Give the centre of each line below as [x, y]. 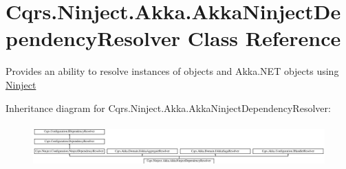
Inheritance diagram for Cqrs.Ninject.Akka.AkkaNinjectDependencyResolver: [168, 108]
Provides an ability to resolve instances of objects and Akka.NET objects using [172, 71]
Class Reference [264, 38]
